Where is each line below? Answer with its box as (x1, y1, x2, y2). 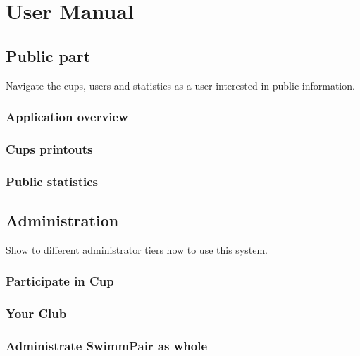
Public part (6, 44, 91, 66)
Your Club (6, 305, 67, 322)
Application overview (6, 108, 128, 125)
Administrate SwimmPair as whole (6, 337, 208, 355)
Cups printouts (6, 140, 93, 157)
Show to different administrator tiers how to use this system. (6, 242, 268, 257)
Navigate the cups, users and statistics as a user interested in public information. (6, 78, 355, 92)
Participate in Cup (6, 272, 114, 290)
